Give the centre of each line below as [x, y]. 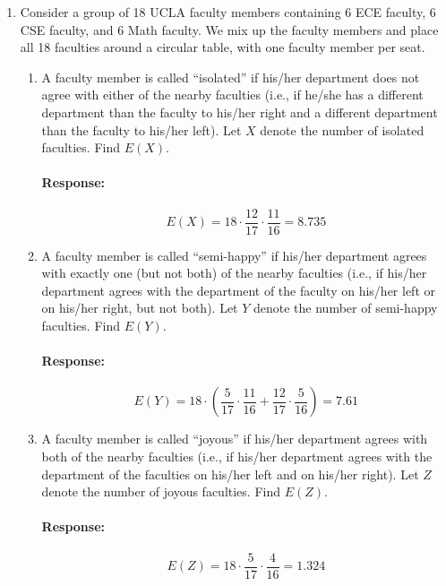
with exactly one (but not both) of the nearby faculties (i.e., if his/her [234, 273]
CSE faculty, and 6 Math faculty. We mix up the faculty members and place [229, 29]
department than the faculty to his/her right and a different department [240, 112]
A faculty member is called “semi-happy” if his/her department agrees [234, 255]
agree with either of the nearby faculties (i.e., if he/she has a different [232, 95]
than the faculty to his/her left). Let [142, 129]
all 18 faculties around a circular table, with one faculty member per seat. [223, 47]
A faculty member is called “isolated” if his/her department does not [231, 77]
